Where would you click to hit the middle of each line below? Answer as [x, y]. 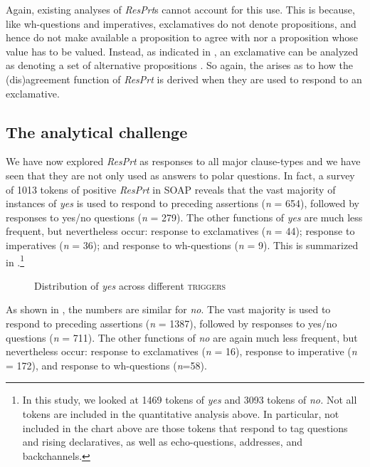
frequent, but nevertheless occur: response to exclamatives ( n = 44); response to [180, 231]
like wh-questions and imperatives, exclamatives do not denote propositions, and [181, 23]
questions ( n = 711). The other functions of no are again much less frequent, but [182, 337]
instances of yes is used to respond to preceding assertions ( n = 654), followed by [183, 203]
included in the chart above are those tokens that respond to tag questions [185, 427]
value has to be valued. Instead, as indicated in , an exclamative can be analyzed [182, 51]
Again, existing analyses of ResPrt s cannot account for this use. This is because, [180, 9]
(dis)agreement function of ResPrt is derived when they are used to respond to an [184, 79]
